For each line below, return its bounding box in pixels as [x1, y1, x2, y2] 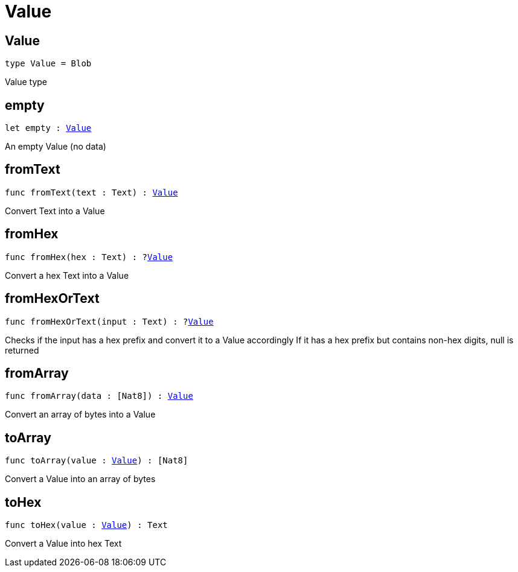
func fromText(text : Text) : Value [5, 187, 178, 197]
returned [5, 345, 39, 355]
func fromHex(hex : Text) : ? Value [5, 252, 173, 262]
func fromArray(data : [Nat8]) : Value [5, 391, 193, 401]
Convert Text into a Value [5, 205, 105, 216]
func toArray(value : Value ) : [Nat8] [5, 456, 188, 466]
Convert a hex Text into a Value [5, 270, 129, 281]
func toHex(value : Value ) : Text [5, 520, 168, 530]
